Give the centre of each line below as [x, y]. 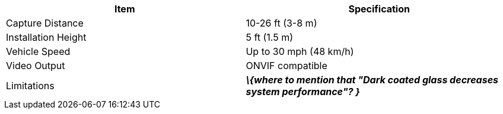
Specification [379, 9]
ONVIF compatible [286, 66]
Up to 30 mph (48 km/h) [300, 51]
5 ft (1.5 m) [270, 37]
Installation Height [46, 37]
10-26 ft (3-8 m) [281, 23]
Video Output [36, 66]
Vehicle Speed [38, 51]
